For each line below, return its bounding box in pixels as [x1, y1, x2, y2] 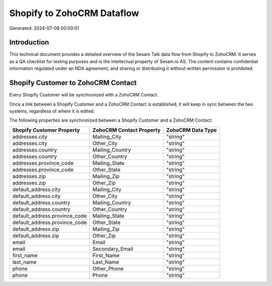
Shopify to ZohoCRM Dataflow [9, 8, 140, 19]
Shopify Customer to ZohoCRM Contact [9, 78, 137, 87]
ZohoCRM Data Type [166, 126, 217, 133]
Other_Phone [92, 265, 124, 272]
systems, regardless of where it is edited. [9, 108, 95, 114]
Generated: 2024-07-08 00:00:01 [9, 25, 79, 31]
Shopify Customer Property [12, 126, 80, 133]
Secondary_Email [92, 245, 133, 252]
